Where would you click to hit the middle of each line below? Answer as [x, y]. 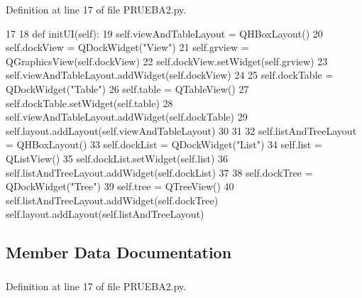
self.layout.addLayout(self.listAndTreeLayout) [105, 214]
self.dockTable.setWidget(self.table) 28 [89, 103]
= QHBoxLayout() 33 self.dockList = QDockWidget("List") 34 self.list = [164, 144]
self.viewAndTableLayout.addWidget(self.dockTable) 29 [127, 117]
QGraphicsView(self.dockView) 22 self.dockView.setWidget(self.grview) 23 [167, 61]
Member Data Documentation [119, 252]
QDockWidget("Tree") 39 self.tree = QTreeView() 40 [120, 186]
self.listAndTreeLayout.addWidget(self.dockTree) [112, 200]
